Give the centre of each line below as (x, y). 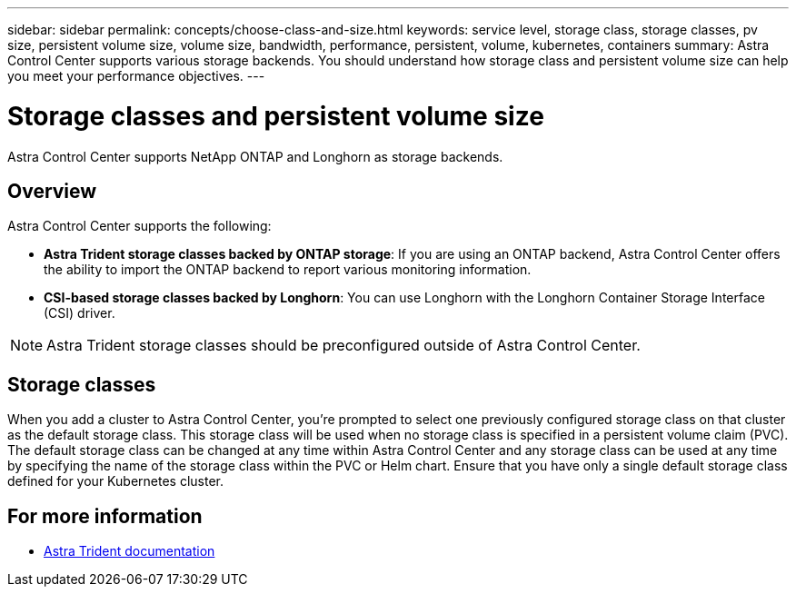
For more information (105, 516)
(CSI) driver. (80, 313)
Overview (52, 191)
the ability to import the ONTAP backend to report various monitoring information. (288, 270)
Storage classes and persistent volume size (276, 116)
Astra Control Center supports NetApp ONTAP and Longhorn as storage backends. (255, 156)
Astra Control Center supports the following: (139, 226)
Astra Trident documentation (129, 551)
